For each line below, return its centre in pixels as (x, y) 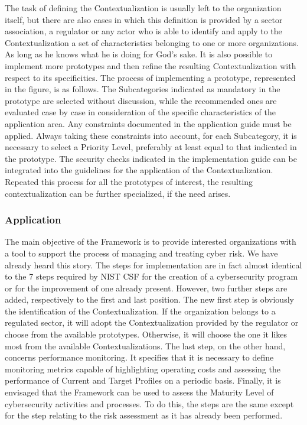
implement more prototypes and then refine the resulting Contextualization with (151, 65)
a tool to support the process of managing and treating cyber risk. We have (141, 253)
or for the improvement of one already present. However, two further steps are (146, 288)
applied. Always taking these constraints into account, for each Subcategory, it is (151, 135)
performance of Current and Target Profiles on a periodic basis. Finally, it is (143, 380)
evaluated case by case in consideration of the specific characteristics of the (141, 112)
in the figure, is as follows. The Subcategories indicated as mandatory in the (143, 89)
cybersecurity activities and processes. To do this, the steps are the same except (149, 403)
